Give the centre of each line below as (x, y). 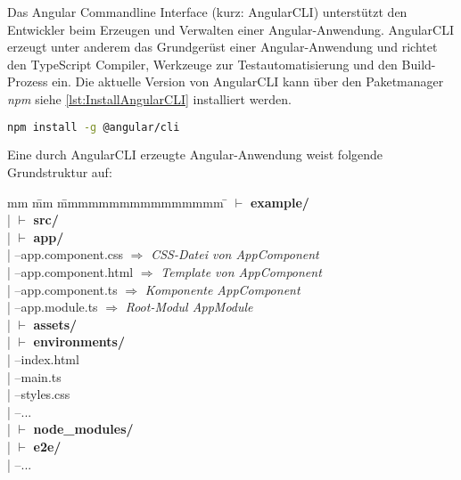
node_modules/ (83, 429)
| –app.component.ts (62, 289)
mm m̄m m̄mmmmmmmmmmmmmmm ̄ (118, 202)
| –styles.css (39, 394)
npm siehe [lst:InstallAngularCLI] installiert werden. (149, 98)
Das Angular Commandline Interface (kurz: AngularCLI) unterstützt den (207, 12)
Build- (419, 64)
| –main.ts (34, 376)
